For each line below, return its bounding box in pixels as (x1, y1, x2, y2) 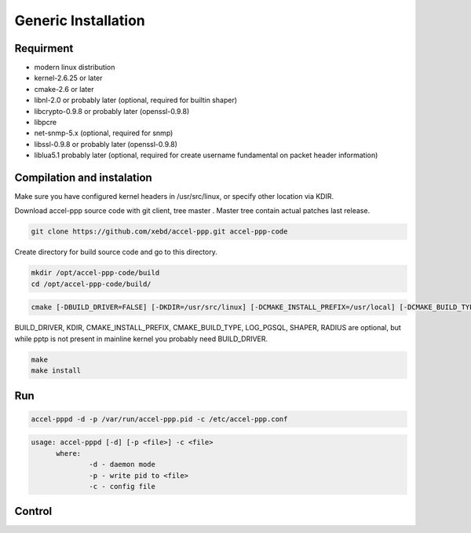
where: (56, 449, 82, 458)
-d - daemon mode (89, 460, 156, 469)
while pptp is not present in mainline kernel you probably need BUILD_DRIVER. (14, 334, 268, 344)
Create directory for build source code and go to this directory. (14, 248, 217, 257)
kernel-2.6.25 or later (34, 73, 103, 83)
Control (14, 505, 53, 518)
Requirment (14, 42, 74, 55)
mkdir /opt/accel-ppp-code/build (31, 268, 160, 278)
